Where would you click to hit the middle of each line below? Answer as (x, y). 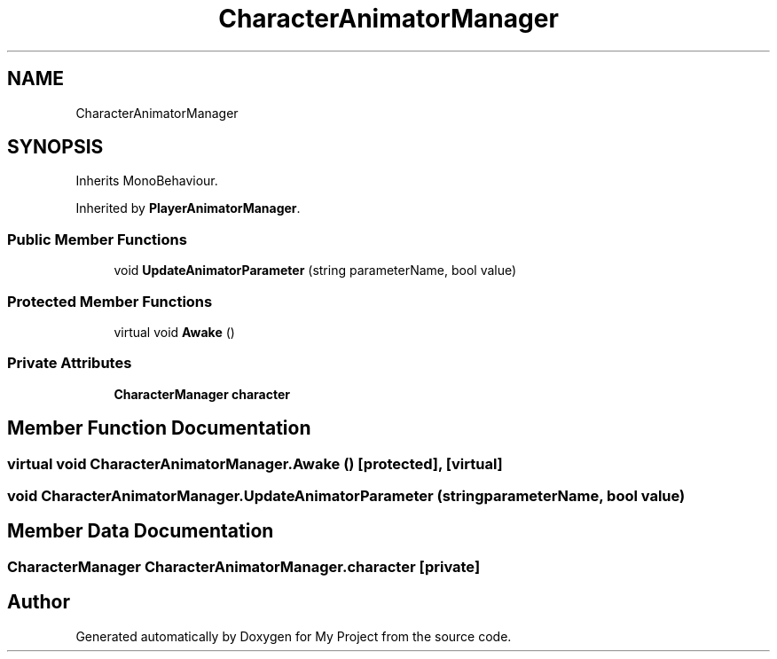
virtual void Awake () (174, 332)
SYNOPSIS (55, 147)
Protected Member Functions (110, 301)
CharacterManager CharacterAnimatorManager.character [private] (244, 566)
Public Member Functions (97, 239)
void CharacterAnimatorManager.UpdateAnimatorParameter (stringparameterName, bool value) (346, 495)
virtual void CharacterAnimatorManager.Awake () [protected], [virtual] (255, 463)
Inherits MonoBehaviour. (147, 181)
